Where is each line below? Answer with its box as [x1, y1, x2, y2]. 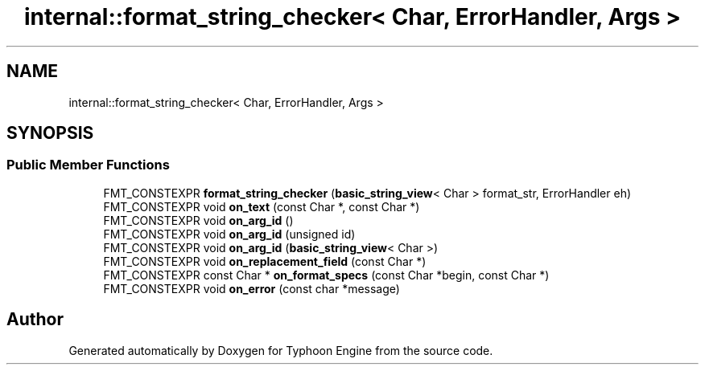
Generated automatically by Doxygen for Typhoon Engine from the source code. [68, 343, 493, 357]
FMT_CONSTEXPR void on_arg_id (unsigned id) [103, 226, 356, 241]
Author [6, 309, 64, 330]
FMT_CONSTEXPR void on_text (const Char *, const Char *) [103, 199, 420, 214]
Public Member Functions [6, 157, 170, 173]
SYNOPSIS [6, 123, 94, 144]
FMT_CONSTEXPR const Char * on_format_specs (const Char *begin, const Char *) [103, 267, 550, 282]
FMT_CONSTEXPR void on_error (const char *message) [103, 281, 400, 296]
